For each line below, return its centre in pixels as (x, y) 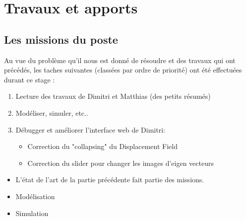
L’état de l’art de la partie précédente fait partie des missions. (110, 180)
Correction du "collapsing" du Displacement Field (102, 146)
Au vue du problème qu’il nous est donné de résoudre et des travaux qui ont (120, 60)
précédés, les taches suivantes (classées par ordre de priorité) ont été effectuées (123, 70)
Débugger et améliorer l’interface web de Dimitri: (90, 129)
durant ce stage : (30, 79)
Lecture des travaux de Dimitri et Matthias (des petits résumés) (113, 96)
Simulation (32, 213)
